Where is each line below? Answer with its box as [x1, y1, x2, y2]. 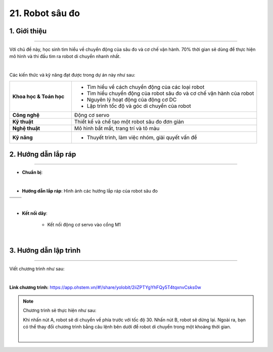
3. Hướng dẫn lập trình [9, 246, 81, 255]
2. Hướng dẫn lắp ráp [9, 150, 76, 158]
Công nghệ [12, 111, 40, 119]
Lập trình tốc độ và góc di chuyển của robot [86, 102, 192, 109]
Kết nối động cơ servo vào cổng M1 [47, 222, 121, 228]
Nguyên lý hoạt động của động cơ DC [86, 96, 177, 103]
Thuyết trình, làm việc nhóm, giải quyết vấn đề [86, 134, 197, 141]
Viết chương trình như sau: [9, 265, 65, 272]
